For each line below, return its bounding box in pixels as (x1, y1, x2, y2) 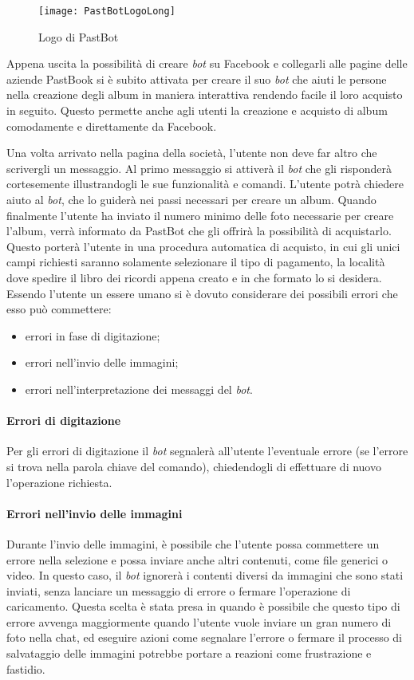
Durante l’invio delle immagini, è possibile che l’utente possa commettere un (6, 535, 380, 552)
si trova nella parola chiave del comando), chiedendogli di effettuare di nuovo (6, 458, 381, 474)
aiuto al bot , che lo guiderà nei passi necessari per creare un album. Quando (6, 191, 377, 207)
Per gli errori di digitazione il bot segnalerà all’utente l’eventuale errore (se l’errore (6, 442, 408, 459)
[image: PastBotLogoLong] (38, 6, 175, 17)
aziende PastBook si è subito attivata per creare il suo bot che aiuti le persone (6, 70, 387, 87)
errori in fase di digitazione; (25, 327, 160, 344)
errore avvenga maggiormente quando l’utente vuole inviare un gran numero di (6, 613, 392, 630)
